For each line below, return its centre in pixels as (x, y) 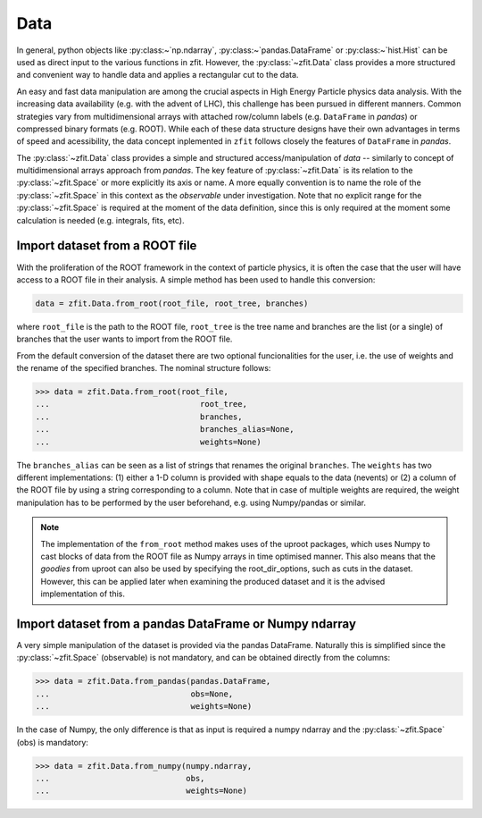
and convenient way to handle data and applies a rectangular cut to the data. (158, 75)
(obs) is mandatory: (53, 742)
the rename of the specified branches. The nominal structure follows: (144, 368)
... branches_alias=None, (165, 430)
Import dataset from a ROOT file (107, 246)
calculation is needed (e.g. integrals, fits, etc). (100, 220)
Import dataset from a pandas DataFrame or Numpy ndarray (187, 624)
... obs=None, (134, 694)
